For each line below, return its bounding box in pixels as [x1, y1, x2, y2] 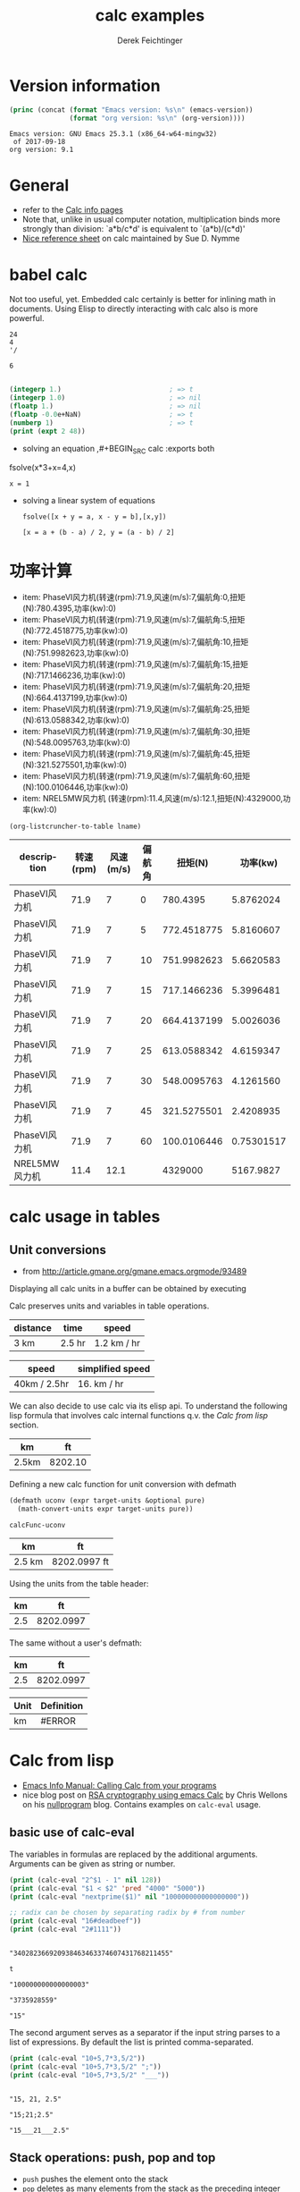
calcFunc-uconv [9, 1521, 66, 1530]
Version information [9, 75, 161, 96]
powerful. [9, 313, 45, 324]
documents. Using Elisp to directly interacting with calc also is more [9, 303, 259, 314]
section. [9, 1419, 39, 1431]
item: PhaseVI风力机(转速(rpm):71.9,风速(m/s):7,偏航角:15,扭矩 [21, 659, 248, 670]
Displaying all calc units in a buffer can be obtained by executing [9, 1283, 247, 1294]
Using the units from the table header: [9, 1578, 149, 1589]
